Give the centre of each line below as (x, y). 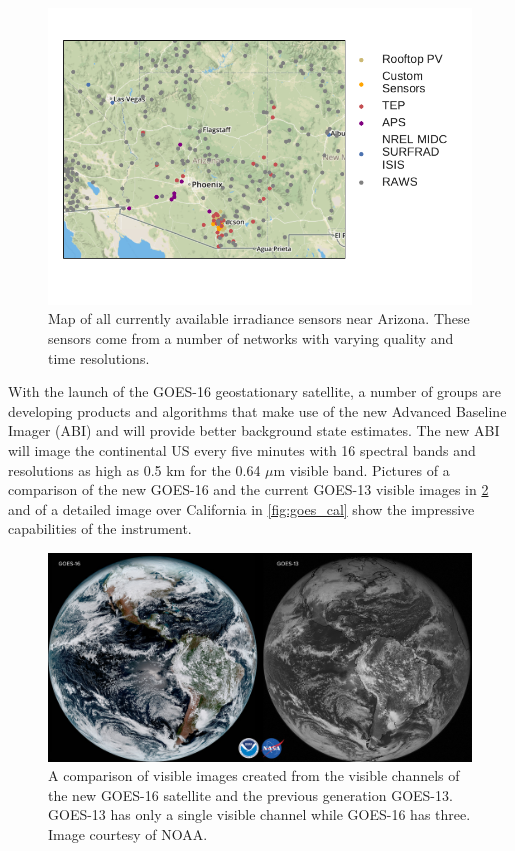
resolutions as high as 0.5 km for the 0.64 (134, 469)
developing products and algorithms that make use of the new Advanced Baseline (257, 410)
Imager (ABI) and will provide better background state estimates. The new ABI (254, 430)
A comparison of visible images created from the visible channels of (254, 775)
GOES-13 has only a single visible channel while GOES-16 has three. (259, 814)
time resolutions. (99, 357)
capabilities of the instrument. (100, 528)
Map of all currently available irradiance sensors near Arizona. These (259, 318)
